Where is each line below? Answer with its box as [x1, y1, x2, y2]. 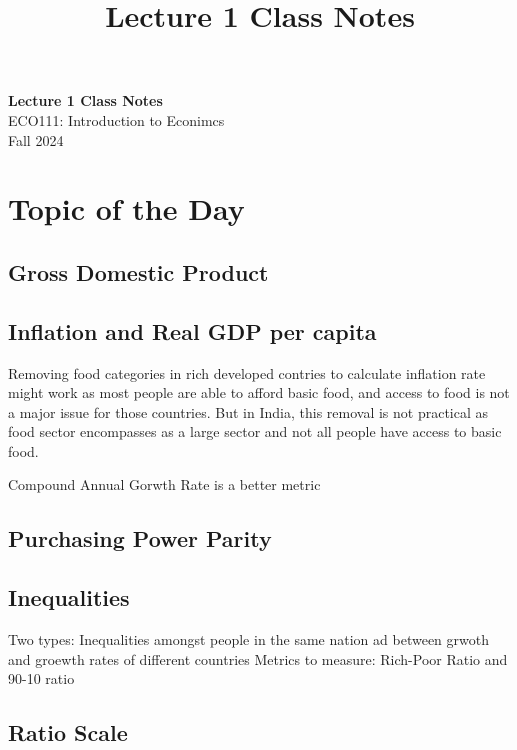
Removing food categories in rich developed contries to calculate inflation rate [8, 362, 486, 383]
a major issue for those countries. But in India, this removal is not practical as [8, 401, 489, 422]
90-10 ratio [8, 668, 75, 689]
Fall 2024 [8, 129, 64, 150]
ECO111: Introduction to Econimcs [8, 109, 225, 130]
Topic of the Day [8, 188, 245, 229]
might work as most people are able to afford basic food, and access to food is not [8, 382, 510, 403]
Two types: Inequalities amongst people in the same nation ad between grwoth [8, 629, 489, 650]
